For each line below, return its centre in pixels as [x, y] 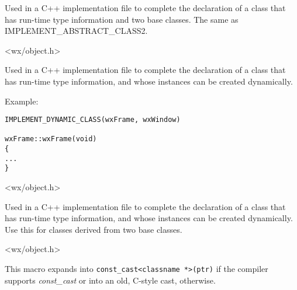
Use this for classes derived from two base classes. [94, 229]
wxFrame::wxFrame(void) [51, 139]
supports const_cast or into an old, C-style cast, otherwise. [110, 280]
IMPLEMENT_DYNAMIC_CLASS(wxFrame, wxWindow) [93, 120]
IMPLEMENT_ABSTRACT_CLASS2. [76, 31]
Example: [22, 101]
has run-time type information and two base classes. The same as [122, 19]
